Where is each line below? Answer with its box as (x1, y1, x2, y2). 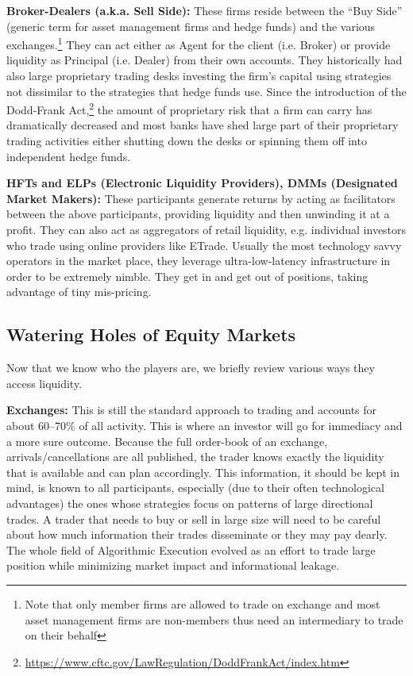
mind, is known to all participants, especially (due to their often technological (6, 479, 384, 496)
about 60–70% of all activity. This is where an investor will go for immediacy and (6, 417, 403, 433)
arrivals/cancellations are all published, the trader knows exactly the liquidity (6, 448, 384, 465)
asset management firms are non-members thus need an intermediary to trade (25, 611, 403, 628)
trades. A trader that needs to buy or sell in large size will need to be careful (6, 510, 381, 527)
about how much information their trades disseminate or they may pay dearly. (6, 526, 388, 543)
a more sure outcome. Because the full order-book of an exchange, (6, 432, 328, 449)
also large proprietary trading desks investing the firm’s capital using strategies (6, 67, 392, 84)
